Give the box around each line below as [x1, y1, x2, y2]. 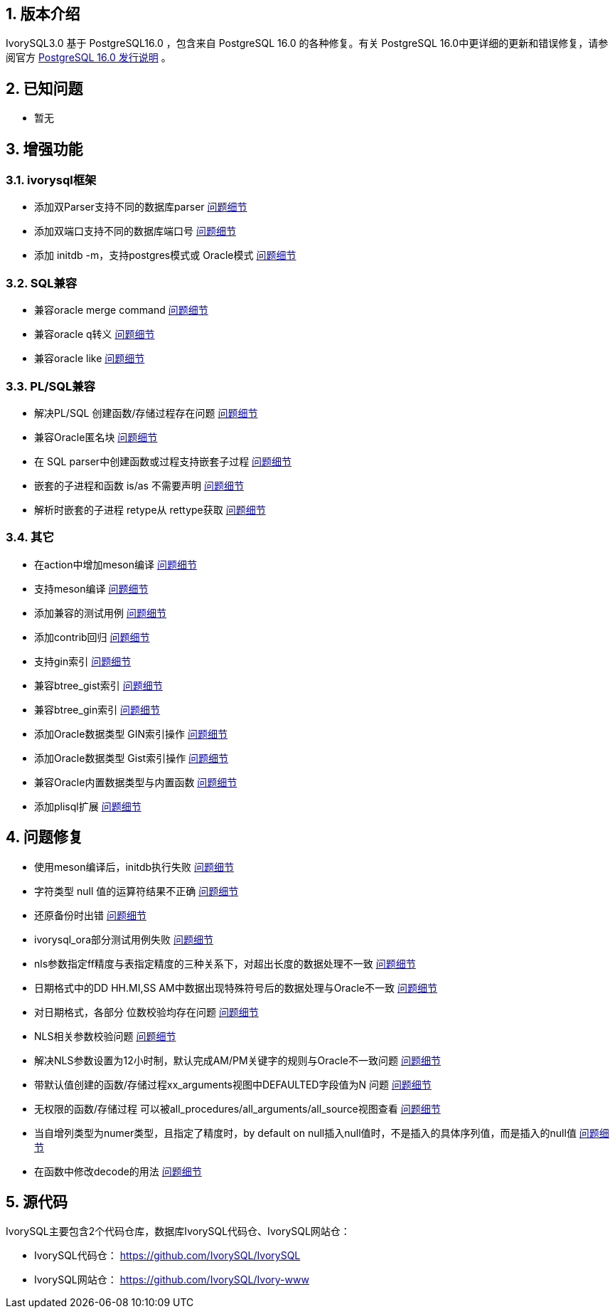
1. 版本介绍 [6, 5, 80, 23]
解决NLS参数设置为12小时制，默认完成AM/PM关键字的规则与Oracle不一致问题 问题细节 [34, 1054, 441, 1066]
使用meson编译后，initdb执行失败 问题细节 [34, 860, 235, 873]
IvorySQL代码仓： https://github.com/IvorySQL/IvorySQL [34, 1249, 301, 1262]
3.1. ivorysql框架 [6, 173, 97, 188]
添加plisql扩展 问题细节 [34, 800, 141, 812]
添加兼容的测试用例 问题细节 [34, 606, 166, 619]
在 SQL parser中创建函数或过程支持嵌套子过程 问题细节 [34, 455, 292, 467]
